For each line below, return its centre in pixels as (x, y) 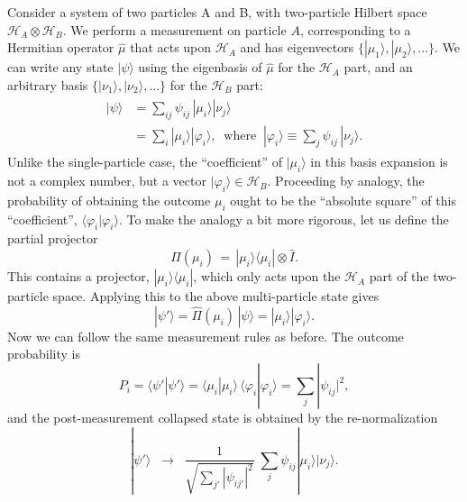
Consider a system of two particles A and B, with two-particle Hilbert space (217, 12)
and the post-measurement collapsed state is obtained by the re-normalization (223, 418)
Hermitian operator (61, 47)
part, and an (378, 67)
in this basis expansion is (379, 162)
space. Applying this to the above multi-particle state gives (216, 296)
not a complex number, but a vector (107, 181)
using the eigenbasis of (200, 67)
